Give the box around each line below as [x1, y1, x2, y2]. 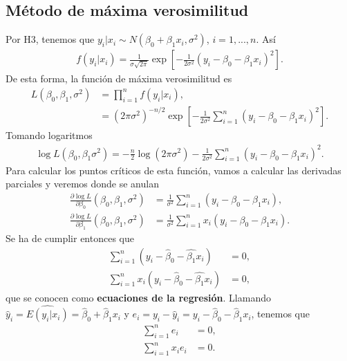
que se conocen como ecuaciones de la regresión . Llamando [6, 290, 271, 304]
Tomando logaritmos [6, 128, 93, 142]
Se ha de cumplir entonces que [6, 230, 134, 245]
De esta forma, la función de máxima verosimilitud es [6, 71, 232, 86]
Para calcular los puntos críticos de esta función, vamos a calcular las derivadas [6, 163, 341, 177]
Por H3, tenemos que [6, 32, 95, 46]
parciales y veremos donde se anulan [6, 176, 159, 191]
